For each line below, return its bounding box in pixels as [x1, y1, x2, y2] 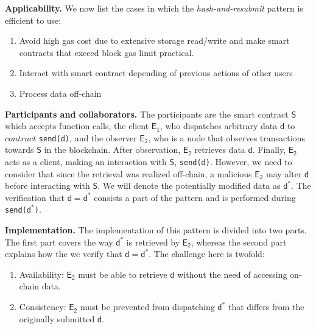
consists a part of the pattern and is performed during [94, 191, 296, 203]
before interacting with [5, 179, 90, 192]
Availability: [19, 267, 64, 280]
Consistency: [19, 300, 66, 313]
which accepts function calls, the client [5, 119, 149, 132]
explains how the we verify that [5, 247, 122, 260]
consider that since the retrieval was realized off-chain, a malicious [5, 167, 252, 180]
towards [5, 143, 34, 156]
